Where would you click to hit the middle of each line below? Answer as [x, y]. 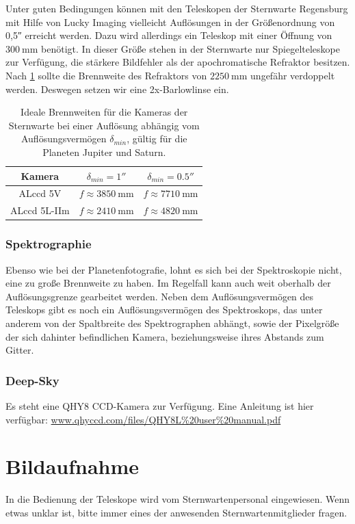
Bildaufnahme [73, 466]
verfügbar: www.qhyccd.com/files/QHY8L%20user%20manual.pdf [143, 419]
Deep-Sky [32, 380]
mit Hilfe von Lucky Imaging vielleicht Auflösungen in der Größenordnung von [170, 22]
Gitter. [20, 350]
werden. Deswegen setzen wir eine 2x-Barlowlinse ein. [117, 89]
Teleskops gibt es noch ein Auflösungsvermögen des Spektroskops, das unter [164, 310]
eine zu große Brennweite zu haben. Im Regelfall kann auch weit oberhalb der [168, 283]
